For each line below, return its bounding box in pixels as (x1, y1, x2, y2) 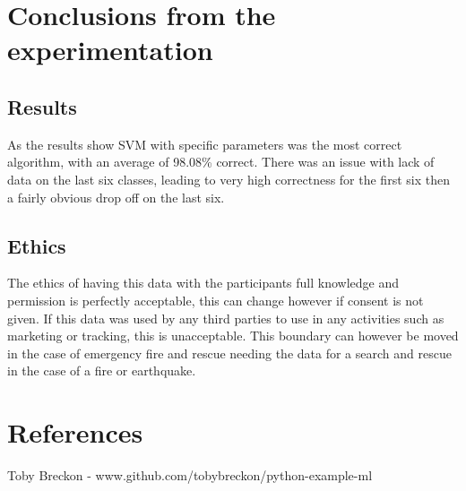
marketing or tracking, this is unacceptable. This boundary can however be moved (7, 326, 459, 345)
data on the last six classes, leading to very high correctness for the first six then (7, 169, 450, 188)
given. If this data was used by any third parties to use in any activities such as (7, 308, 444, 327)
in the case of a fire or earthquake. (7, 361, 196, 380)
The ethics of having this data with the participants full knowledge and (7, 273, 400, 292)
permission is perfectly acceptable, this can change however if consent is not (7, 290, 424, 309)
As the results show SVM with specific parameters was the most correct (7, 134, 402, 153)
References (7, 414, 143, 451)
